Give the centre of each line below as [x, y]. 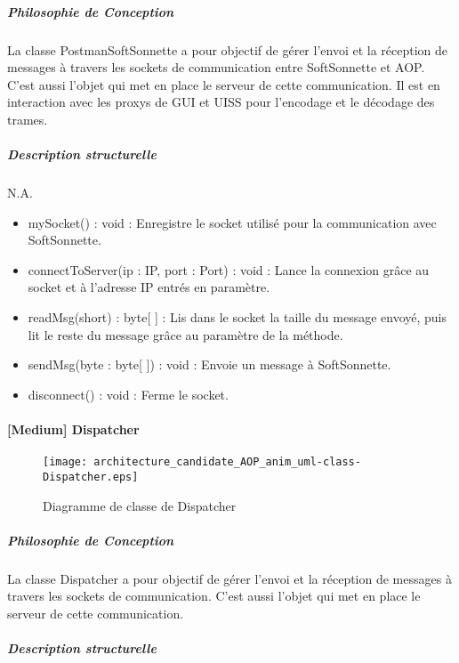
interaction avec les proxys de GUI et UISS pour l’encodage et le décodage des [221, 102]
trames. [28, 119]
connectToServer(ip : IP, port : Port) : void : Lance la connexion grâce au [229, 269]
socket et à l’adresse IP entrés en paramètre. [149, 287]
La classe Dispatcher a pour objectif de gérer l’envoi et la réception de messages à [229, 578]
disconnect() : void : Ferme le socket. [128, 394]
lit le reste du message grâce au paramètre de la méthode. [185, 334]
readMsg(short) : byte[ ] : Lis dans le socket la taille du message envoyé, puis [238, 317]
